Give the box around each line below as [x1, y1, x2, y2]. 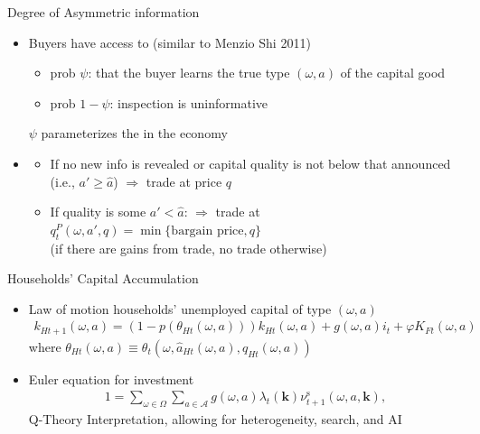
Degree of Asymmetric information [7, 3, 200, 21]
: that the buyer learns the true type [88, 63, 290, 82]
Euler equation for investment [28, 369, 194, 388]
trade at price [146, 171, 222, 190]
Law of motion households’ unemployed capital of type [28, 299, 332, 318]
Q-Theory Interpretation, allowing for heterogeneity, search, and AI [28, 410, 402, 429]
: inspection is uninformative [109, 93, 268, 112]
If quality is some [50, 202, 146, 221]
